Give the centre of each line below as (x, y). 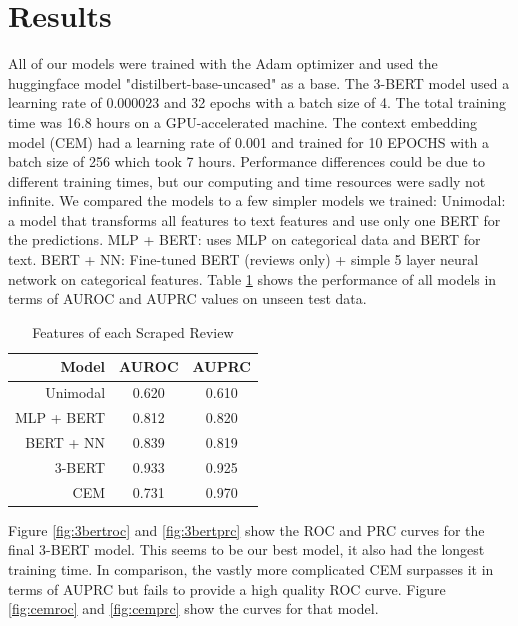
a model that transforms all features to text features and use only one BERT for (254, 219)
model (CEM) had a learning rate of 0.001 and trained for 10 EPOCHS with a (249, 141)
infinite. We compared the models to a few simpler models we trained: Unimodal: (257, 200)
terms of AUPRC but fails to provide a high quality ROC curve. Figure (227, 588)
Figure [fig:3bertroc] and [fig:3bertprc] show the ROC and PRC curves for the (246, 529)
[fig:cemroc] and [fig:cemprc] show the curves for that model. (193, 608)
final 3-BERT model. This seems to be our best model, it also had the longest (246, 549)
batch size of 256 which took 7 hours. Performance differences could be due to (246, 161)
